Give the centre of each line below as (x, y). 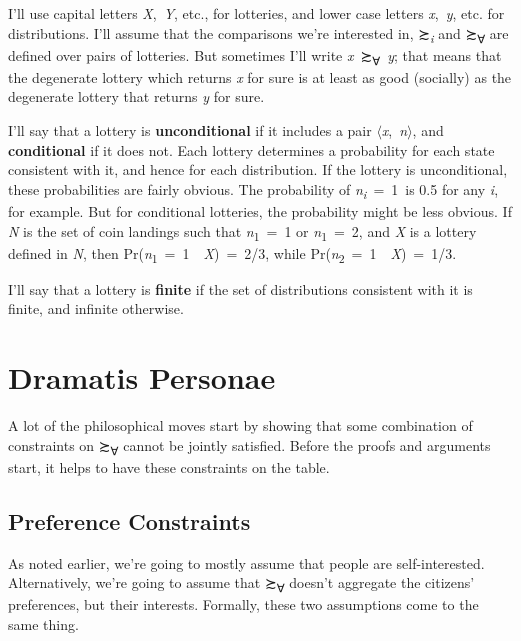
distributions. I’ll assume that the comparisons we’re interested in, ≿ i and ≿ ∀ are (258, 34)
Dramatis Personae (142, 377)
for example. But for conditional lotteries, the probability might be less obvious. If (260, 210)
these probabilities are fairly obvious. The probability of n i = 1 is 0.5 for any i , (253, 190)
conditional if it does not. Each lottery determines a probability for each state (251, 149)
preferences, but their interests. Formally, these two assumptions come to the (243, 604)
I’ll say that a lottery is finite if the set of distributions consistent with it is (240, 288)
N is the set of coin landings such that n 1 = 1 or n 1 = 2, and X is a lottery (242, 232)
